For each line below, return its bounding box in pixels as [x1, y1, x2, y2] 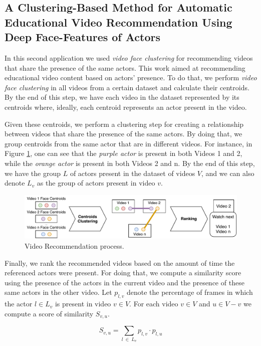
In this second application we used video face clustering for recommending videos [5, 52, 253, 63]
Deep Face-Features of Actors [5, 29, 161, 45]
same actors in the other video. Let [5, 287, 112, 297]
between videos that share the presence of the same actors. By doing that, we [5, 128, 242, 139]
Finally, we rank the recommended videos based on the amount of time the [5, 257, 235, 268]
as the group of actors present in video [37, 178, 155, 188]
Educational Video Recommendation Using [5, 14, 232, 30]
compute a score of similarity [5, 308, 94, 318]
